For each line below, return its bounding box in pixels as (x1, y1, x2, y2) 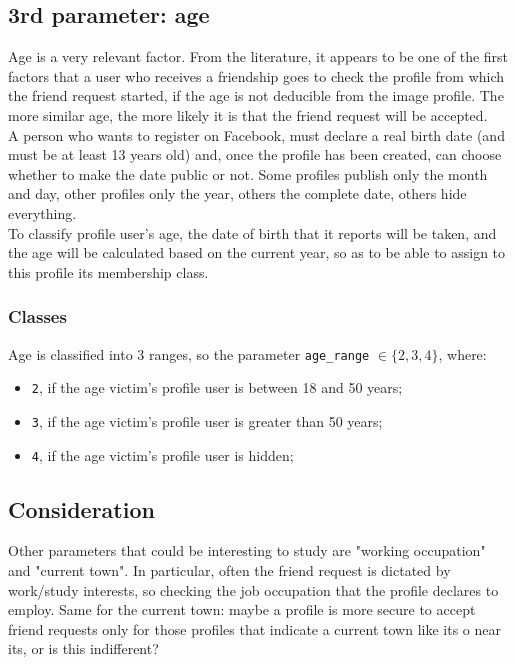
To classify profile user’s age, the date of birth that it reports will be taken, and (8, 222, 497, 243)
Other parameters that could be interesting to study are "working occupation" (8, 540, 486, 561)
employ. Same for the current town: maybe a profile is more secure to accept (8, 599, 476, 620)
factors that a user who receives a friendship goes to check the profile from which (8, 65, 505, 86)
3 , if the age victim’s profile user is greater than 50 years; (31, 410, 383, 431)
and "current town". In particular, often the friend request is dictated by (8, 559, 451, 580)
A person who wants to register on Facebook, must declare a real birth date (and (8, 124, 505, 145)
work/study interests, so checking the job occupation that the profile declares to (8, 579, 499, 600)
